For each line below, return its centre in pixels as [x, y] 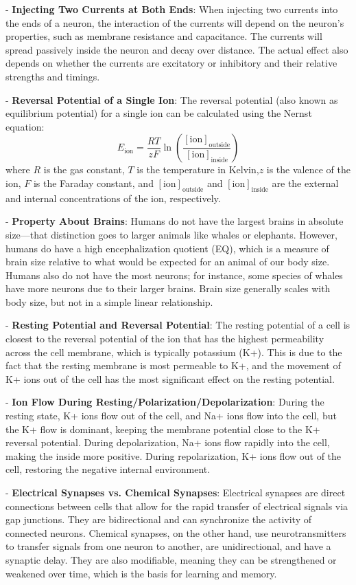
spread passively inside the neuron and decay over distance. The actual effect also [177, 49]
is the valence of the [308, 169]
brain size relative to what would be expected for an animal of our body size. [168, 262]
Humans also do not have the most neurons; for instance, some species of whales [174, 275]
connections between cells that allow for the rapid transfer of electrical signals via [177, 506]
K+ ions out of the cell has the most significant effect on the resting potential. [170, 378]
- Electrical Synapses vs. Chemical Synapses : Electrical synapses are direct [176, 493]
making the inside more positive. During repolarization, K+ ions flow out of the [174, 455]
